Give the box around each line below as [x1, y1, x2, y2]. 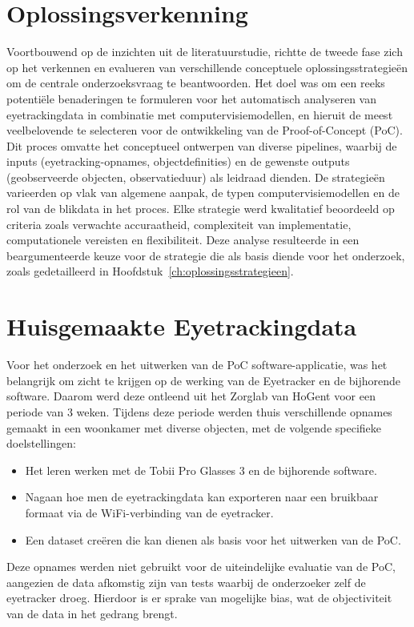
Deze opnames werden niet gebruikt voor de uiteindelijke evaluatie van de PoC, [6, 558, 396, 575]
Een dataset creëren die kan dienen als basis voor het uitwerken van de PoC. [25, 531, 401, 548]
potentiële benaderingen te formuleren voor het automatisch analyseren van [6, 90, 376, 107]
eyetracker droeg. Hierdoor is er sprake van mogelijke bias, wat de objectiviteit [6, 589, 392, 606]
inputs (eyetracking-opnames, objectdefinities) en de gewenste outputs [6, 153, 350, 170]
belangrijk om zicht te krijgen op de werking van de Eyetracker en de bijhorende [6, 372, 400, 388]
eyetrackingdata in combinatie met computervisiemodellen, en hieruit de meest [6, 106, 393, 123]
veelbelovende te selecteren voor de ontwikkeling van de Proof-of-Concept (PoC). [6, 122, 403, 139]
